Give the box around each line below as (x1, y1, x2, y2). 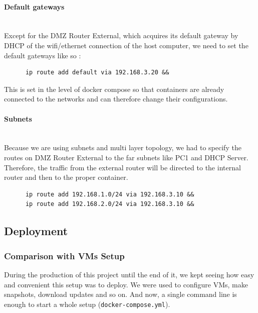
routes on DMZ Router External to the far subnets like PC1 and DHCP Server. (4, 152, 248, 162)
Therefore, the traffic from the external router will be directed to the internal (4, 162, 241, 172)
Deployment (4, 223, 68, 239)
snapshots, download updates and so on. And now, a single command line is (4, 289, 237, 299)
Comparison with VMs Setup (4, 249, 125, 262)
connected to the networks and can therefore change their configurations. (4, 93, 228, 104)
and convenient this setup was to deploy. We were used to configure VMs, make (4, 279, 248, 289)
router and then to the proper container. (4, 172, 128, 182)
